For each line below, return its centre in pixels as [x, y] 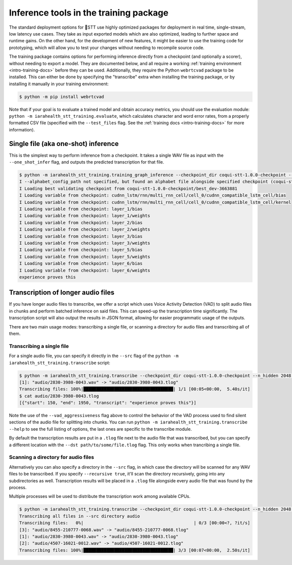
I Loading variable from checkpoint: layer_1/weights [85, 216]
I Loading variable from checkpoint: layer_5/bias [81, 250]
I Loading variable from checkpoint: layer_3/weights [85, 243]
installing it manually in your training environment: [59, 84]
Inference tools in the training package [89, 13]
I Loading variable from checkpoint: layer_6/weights [85, 270]
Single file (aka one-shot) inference [64, 144]
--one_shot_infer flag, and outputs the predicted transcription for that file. [87, 162]
